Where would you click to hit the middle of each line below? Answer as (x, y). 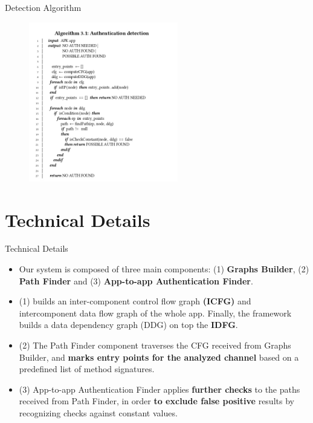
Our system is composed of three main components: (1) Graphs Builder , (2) (164, 269)
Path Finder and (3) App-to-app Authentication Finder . (136, 280)
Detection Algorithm (43, 7)
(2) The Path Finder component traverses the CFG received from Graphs (155, 345)
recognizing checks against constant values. (98, 412)
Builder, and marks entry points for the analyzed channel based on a (159, 357)
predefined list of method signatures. (87, 369)
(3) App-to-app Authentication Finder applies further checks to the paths (160, 389)
